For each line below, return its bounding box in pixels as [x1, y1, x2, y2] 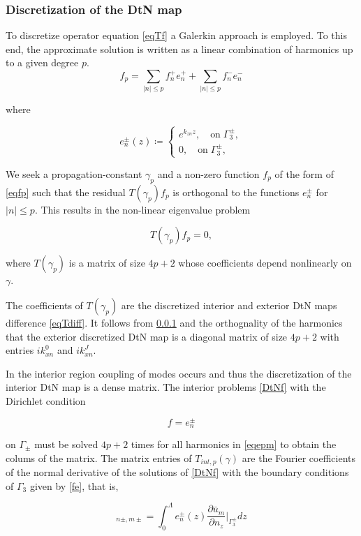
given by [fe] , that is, [29, 478, 119, 493]
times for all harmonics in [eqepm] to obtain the [131, 437, 337, 452]
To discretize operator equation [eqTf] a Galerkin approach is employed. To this [6, 28, 347, 43]
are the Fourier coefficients [242, 450, 355, 465]
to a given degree [6, 55, 79, 70]
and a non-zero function [157, 166, 260, 181]
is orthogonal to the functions [172, 184, 300, 199]
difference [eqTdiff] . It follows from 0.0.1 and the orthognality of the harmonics [6, 315, 343, 329]
